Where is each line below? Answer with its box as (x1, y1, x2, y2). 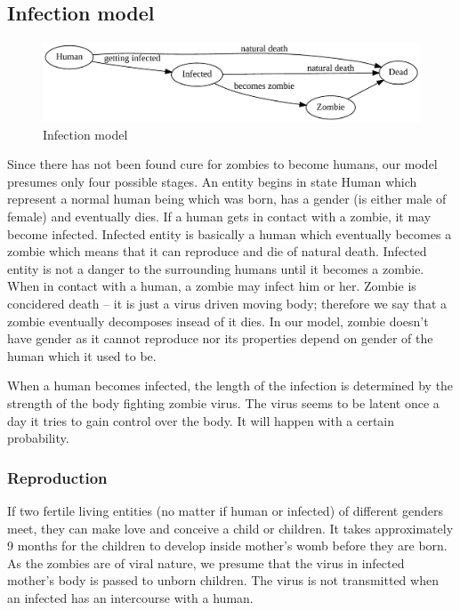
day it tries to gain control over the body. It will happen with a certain (7, 411, 395, 429)
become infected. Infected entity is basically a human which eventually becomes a (7, 224, 452, 243)
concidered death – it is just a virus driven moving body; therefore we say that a (7, 293, 448, 312)
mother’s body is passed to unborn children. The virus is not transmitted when (7, 571, 439, 590)
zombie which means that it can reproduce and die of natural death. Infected (7, 242, 427, 261)
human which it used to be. (7, 346, 157, 365)
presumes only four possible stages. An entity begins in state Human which (7, 172, 417, 190)
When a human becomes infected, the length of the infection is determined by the (7, 376, 454, 395)
